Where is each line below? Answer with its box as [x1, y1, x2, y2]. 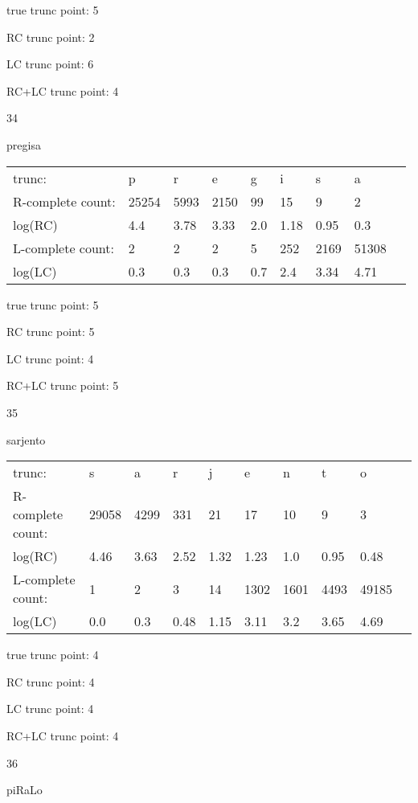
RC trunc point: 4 [6, 673, 95, 690]
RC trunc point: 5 [6, 323, 95, 340]
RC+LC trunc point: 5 [6, 377, 119, 394]
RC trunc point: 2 [6, 28, 95, 45]
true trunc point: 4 [6, 646, 99, 663]
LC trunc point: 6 [6, 55, 94, 72]
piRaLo [6, 781, 43, 798]
